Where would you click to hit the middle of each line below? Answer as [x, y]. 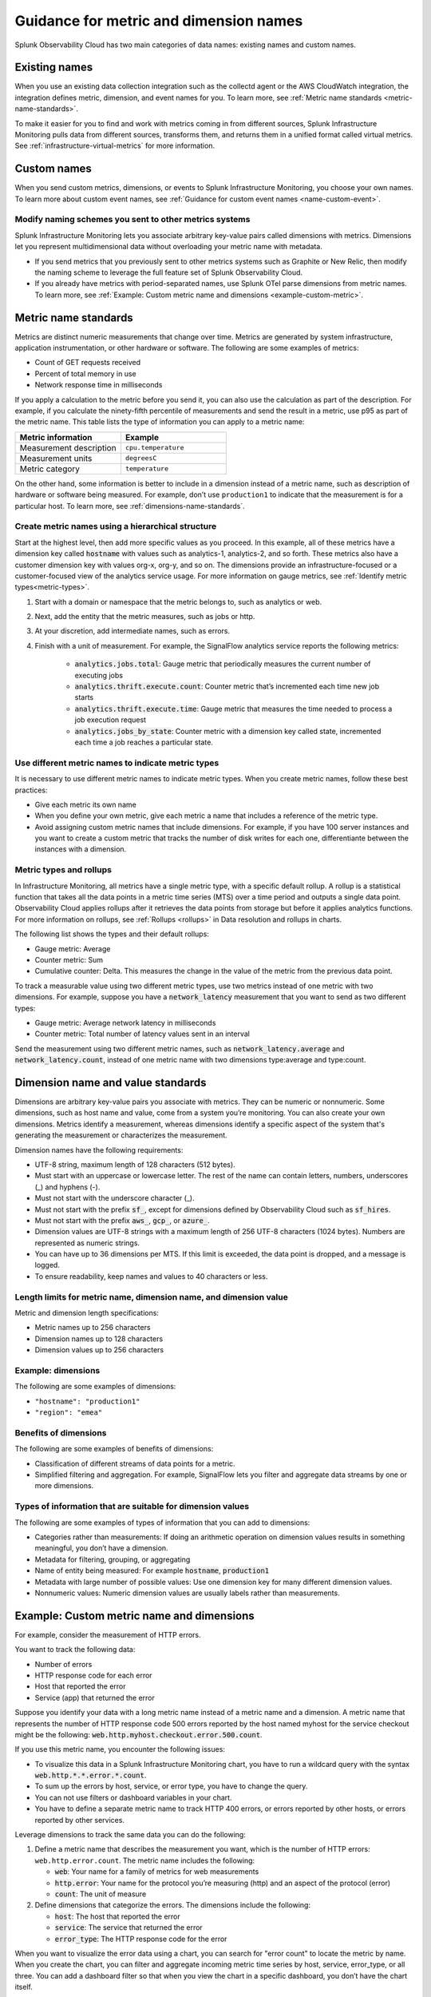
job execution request [111, 720]
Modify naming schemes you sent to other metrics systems [132, 220]
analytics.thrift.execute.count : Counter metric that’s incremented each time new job [227, 686]
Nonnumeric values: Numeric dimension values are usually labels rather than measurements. [187, 1593]
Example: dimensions [57, 1370]
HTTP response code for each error [93, 1675]
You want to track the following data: [75, 1650]
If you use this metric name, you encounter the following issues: [120, 1749]
